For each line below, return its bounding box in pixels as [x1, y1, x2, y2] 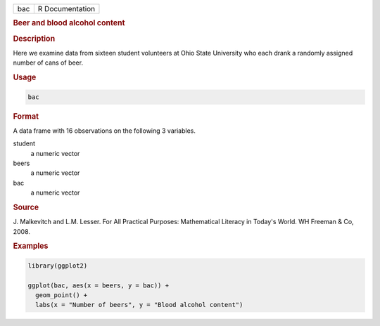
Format [13, 111, 39, 121]
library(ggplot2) [27, 261, 88, 270]
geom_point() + [35, 292, 88, 299]
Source [13, 202, 39, 212]
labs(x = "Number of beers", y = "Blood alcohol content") [35, 301, 243, 309]
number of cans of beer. [13, 58, 84, 67]
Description [13, 34, 56, 44]
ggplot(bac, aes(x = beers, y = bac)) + [27, 281, 169, 289]
